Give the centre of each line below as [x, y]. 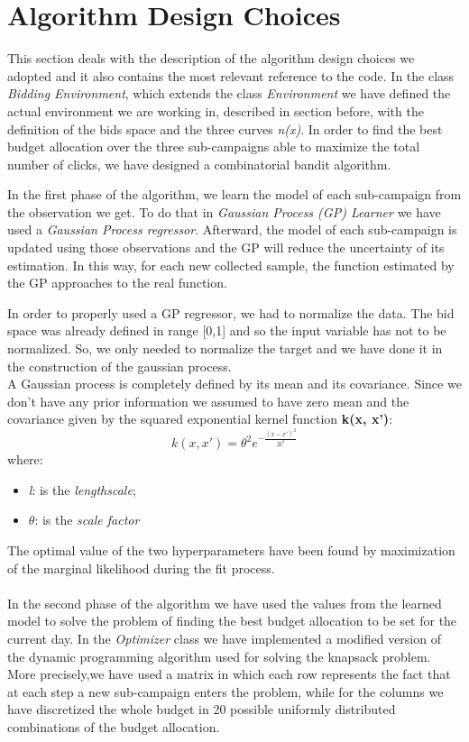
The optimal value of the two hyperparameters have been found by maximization [231, 550]
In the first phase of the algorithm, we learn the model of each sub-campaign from [234, 194]
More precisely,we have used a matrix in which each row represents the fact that [229, 674]
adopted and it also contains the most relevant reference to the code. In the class [231, 75]
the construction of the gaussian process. [120, 366]
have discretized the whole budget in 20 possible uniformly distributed [202, 709]
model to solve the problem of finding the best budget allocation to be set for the [232, 621]
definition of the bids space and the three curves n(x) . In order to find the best [225, 128]
